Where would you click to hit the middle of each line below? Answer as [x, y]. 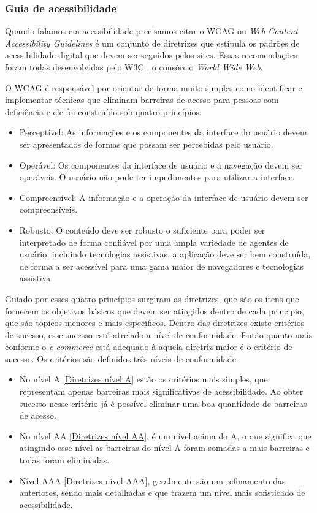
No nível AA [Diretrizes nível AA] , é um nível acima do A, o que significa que [165, 435]
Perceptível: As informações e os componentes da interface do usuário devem [163, 132]
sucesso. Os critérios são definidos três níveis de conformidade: [122, 358]
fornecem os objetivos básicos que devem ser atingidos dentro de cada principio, [155, 310]
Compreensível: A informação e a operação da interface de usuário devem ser [164, 197]
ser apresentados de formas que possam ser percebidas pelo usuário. [146, 144]
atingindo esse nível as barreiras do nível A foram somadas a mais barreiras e [164, 448]
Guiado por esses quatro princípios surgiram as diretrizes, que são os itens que [152, 298]
